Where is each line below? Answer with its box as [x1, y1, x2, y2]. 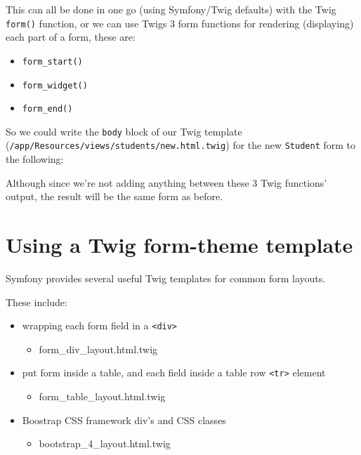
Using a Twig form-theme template [6, 230, 353, 259]
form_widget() [22, 80, 88, 91]
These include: [6, 294, 67, 309]
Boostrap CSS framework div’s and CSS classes [22, 412, 226, 427]
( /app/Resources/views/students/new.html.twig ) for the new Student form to [6, 138, 356, 152]
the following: [6, 152, 64, 166]
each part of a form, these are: [6, 29, 136, 44]
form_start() [22, 56, 83, 67]
